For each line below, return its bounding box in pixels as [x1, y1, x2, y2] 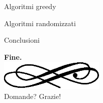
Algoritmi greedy [4, 1, 56, 11]
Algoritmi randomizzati [4, 18, 76, 28]
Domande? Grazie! [4, 90, 61, 101]
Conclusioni [4, 35, 40, 45]
